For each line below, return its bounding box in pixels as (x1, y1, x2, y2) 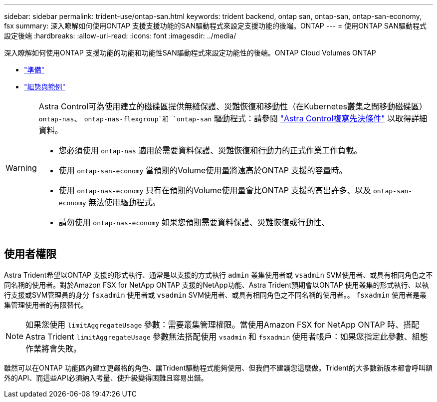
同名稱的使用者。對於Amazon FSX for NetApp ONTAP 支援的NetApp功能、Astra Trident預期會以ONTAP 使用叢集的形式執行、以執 (4, 280, 429, 289)
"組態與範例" (24, 82, 66, 91)
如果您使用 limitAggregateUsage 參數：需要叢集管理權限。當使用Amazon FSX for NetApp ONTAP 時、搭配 (25, 319, 420, 330)
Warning (5, 163, 37, 173)
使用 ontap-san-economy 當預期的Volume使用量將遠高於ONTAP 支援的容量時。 (58, 165, 347, 175)
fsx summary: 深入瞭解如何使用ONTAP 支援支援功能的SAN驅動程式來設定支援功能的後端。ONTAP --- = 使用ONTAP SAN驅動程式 (4, 21, 427, 30)
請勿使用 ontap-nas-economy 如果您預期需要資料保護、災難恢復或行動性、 (58, 217, 329, 227)
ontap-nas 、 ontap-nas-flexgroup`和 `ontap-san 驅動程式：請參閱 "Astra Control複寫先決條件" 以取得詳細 (38, 113, 428, 123)
